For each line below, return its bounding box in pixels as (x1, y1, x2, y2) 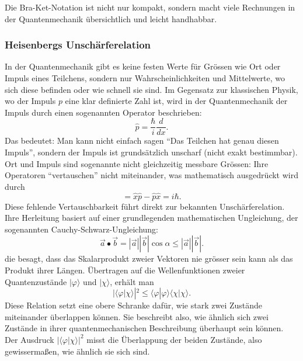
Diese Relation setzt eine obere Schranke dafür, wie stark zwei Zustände (5, 299, 263, 311)
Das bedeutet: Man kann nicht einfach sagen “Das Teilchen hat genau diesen (5, 134, 279, 147)
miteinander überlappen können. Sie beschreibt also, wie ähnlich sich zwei (5, 310, 269, 322)
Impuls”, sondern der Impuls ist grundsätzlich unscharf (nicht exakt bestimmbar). (5, 146, 298, 158)
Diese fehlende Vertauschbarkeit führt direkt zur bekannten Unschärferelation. (5, 200, 285, 212)
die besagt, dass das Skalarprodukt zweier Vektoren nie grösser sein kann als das (5, 252, 293, 265)
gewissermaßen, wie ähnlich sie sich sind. (5, 345, 150, 357)
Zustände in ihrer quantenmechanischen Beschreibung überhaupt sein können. (5, 322, 284, 334)
